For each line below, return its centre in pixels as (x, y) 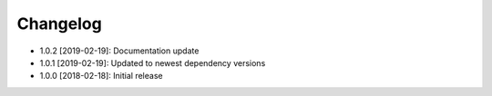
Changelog (59, 24)
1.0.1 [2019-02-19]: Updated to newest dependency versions (153, 62)
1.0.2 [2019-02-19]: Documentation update (119, 51)
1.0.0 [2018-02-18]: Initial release (101, 76)
